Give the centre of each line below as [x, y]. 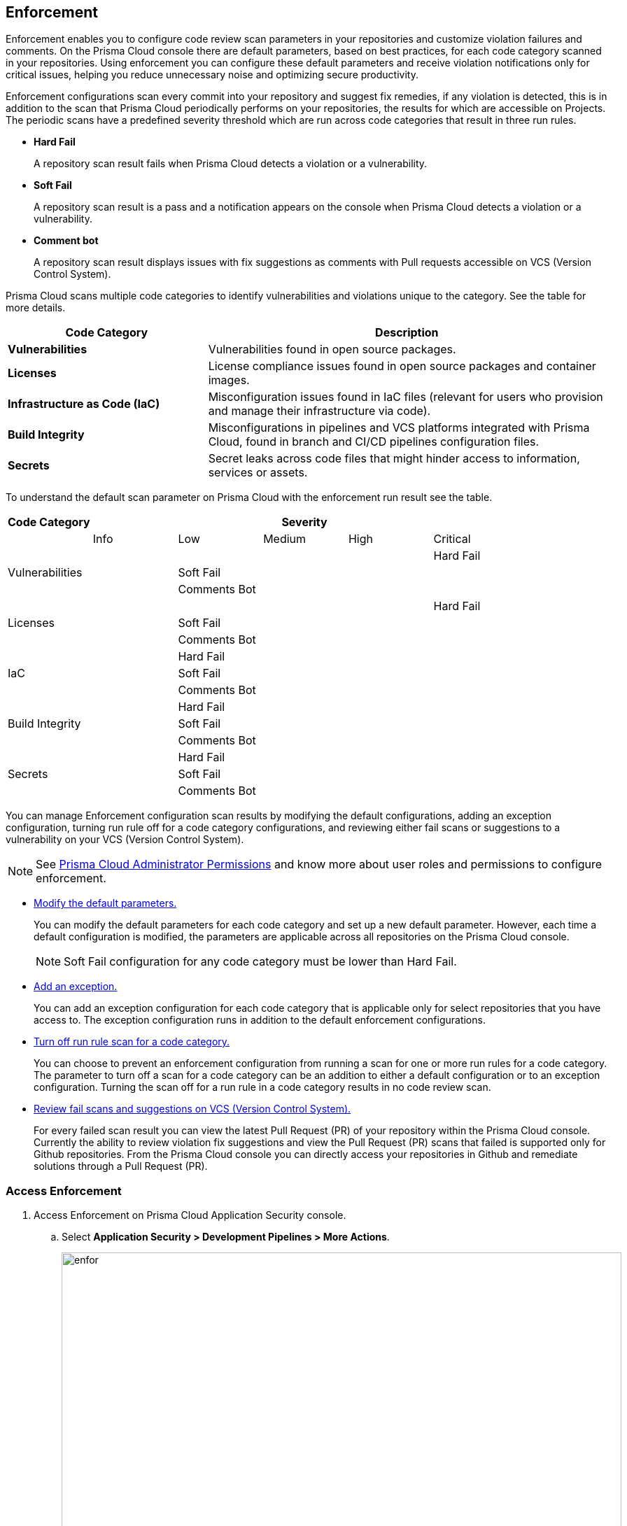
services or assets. [258, 473]
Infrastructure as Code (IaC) [84, 404]
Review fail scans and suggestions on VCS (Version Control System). [192, 1109]
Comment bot [66, 241]
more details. [36, 308]
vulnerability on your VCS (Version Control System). [125, 840]
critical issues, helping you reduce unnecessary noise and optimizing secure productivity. [212, 75]
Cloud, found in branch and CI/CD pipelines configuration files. [374, 442]
